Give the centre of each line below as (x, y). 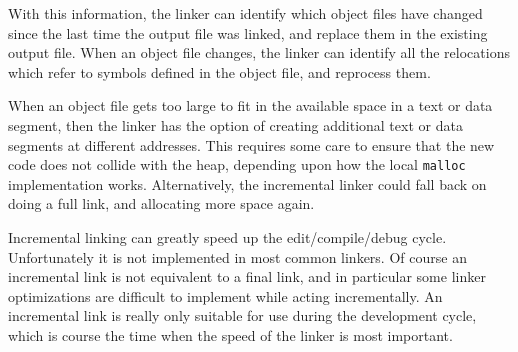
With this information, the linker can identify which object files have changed (245, 13)
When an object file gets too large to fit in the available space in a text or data (250, 105)
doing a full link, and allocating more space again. (161, 203)
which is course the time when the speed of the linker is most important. (230, 334)
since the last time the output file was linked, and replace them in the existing (248, 32)
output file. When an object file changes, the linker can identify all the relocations (259, 52)
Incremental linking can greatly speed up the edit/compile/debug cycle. (227, 237)
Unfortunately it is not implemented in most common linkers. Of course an (237, 256)
